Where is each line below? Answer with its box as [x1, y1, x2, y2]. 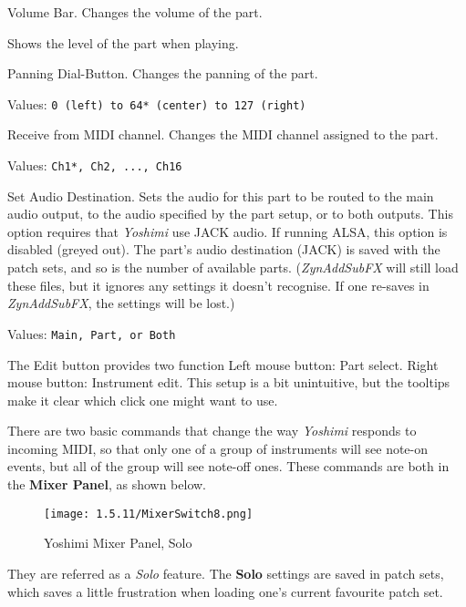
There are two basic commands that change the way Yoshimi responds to [7, 421, 417, 440]
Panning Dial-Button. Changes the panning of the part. [7, 64, 318, 83]
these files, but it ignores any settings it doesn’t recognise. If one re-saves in [7, 275, 430, 294]
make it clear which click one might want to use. [7, 390, 278, 409]
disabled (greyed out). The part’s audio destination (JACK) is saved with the [7, 240, 440, 259]
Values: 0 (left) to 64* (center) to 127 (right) [7, 94, 306, 113]
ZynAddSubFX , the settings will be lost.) [7, 293, 235, 313]
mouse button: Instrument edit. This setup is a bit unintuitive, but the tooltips [7, 373, 450, 392]
